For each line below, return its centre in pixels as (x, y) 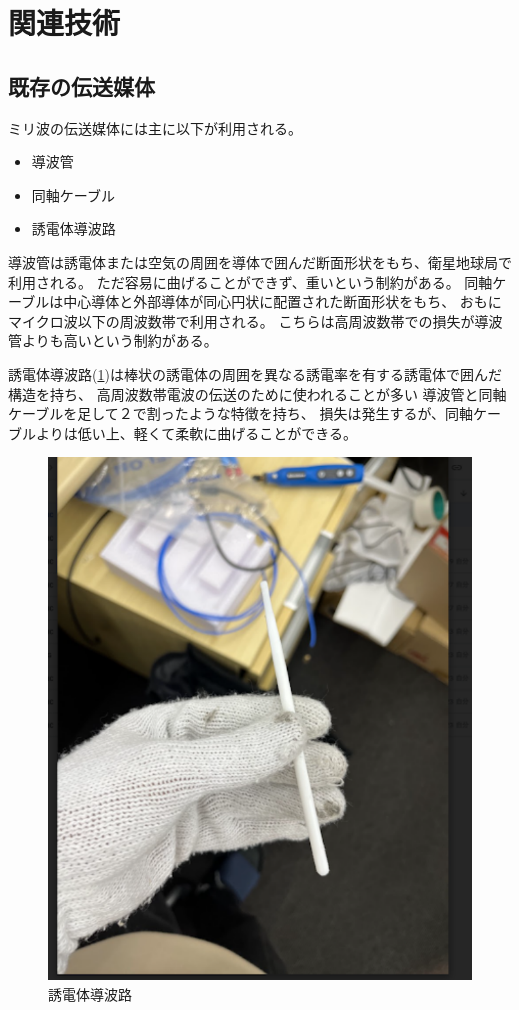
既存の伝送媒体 (81, 85)
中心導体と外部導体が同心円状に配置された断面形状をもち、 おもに (282, 301)
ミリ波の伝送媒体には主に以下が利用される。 (155, 127)
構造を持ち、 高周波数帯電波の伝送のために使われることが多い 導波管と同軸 (257, 393)
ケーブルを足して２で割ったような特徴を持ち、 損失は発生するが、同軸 (241, 413)
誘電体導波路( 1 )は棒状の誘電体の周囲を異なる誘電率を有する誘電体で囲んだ (255, 373)
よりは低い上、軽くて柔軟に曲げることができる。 (196, 432)
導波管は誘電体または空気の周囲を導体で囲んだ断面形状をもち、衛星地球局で (260, 261)
